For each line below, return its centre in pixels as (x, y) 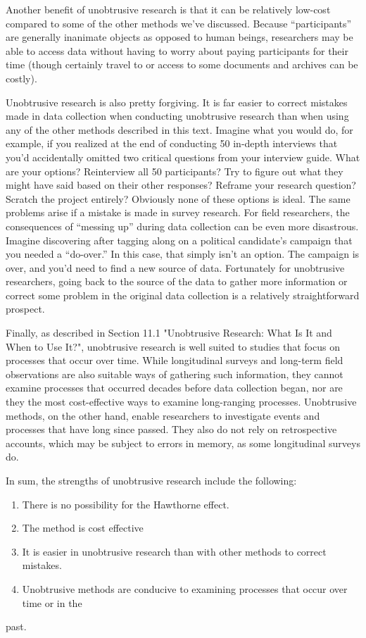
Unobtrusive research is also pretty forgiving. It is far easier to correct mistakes (177, 102)
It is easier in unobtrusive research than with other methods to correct (174, 551)
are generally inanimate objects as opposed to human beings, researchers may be (179, 37)
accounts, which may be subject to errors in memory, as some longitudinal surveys (183, 443)
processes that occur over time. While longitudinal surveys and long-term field (175, 360)
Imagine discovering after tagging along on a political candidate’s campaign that (179, 240)
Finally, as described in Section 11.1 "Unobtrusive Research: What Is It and (169, 333)
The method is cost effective (83, 528)
